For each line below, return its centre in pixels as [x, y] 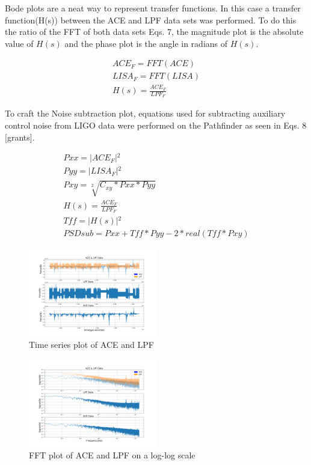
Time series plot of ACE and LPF [91, 345]
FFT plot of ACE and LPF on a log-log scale [112, 455]
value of [19, 43]
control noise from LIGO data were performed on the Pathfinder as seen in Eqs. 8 [156, 125]
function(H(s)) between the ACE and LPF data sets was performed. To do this [151, 20]
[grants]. [20, 137]
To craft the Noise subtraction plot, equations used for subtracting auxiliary [145, 113]
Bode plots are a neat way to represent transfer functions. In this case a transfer [153, 8]
